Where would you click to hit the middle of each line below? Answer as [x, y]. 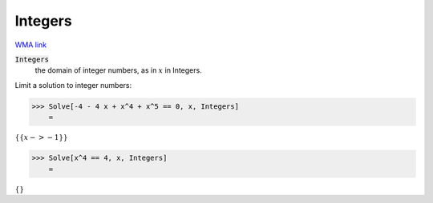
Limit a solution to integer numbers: [73, 85]
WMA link [31, 45]
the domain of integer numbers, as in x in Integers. [118, 70]
